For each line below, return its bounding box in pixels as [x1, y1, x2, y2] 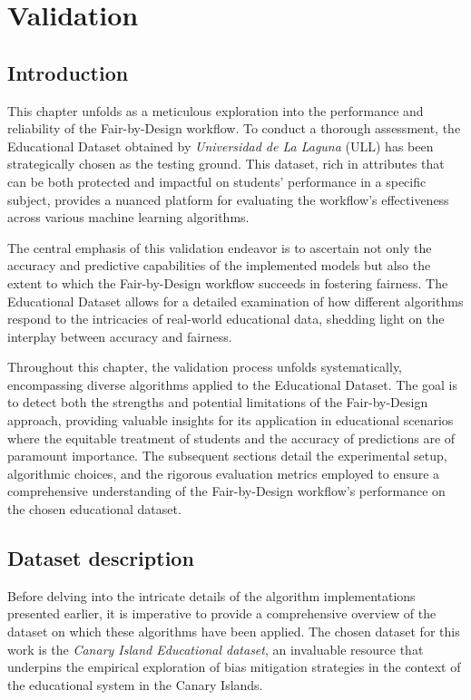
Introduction [7, 58, 129, 86]
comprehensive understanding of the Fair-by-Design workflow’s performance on [7, 481, 446, 501]
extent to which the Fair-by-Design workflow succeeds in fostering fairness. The [7, 273, 448, 292]
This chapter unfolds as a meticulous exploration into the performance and [7, 101, 424, 120]
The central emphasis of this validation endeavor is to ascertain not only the [7, 238, 432, 257]
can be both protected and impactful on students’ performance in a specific [7, 171, 427, 190]
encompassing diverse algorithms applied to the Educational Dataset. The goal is [7, 374, 457, 394]
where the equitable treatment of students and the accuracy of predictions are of [7, 428, 456, 447]
